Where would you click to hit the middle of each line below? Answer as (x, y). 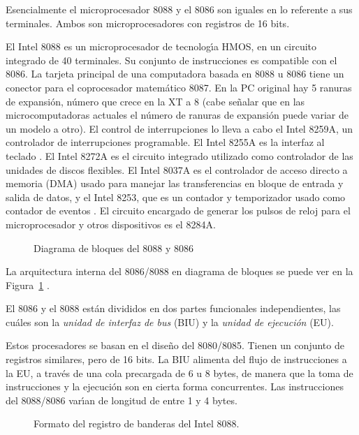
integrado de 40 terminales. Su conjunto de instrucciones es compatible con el (171, 60)
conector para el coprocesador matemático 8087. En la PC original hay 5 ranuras (179, 87)
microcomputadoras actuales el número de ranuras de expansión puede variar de (177, 115)
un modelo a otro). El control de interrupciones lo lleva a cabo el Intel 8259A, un (179, 128)
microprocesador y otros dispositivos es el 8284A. (111, 224)
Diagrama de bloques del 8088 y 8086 (113, 248)
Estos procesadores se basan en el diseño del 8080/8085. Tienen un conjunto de (175, 345)
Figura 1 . (28, 285)
